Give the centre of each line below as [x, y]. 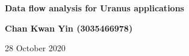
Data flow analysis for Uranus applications [94, 8]
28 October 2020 [35, 48]
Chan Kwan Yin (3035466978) [69, 28]
